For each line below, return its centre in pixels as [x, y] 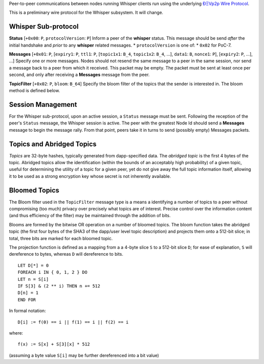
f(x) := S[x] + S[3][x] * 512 [54, 344]
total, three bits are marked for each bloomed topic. [61, 238]
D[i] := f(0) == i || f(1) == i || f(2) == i [73, 322]
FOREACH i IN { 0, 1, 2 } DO [53, 272]
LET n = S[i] [33, 279]
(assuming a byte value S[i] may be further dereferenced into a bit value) [84, 355]
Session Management [43, 105]
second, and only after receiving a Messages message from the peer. [79, 75]
